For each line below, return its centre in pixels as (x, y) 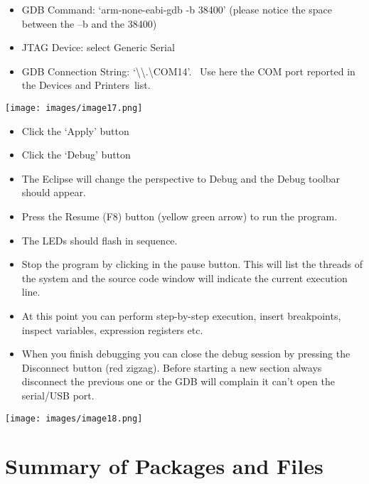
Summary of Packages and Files (164, 466)
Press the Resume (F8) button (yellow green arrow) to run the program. (180, 216)
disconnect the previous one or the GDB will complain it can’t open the (178, 381)
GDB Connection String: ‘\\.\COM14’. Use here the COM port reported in (188, 71)
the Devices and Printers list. (86, 85)
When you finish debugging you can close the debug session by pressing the (186, 354)
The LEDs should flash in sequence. (100, 240)
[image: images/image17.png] (74, 108)
